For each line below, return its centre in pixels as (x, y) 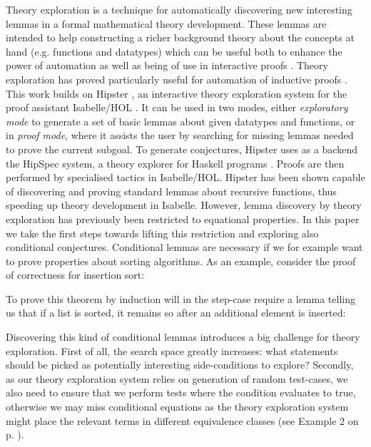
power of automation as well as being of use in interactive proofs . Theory (167, 65)
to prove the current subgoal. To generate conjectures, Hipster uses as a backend (182, 149)
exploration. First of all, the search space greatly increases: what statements (172, 350)
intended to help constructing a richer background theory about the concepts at (180, 37)
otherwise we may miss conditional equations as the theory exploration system (177, 407)
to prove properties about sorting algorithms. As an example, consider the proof (181, 261)
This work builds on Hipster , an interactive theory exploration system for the (177, 93)
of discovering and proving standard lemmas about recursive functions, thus (171, 191)
